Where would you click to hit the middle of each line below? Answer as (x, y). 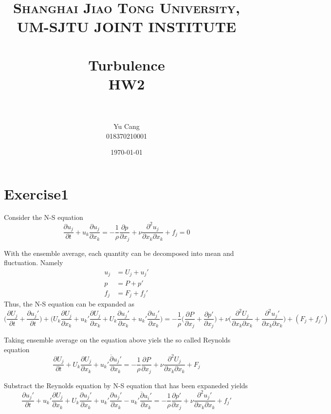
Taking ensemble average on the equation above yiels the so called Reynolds (117, 340)
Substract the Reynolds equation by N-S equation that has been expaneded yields (126, 385)
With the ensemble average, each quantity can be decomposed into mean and (119, 253)
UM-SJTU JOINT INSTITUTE (127, 27)
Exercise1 (37, 193)
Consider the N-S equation (44, 217)
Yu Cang (127, 126)
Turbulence (127, 64)
